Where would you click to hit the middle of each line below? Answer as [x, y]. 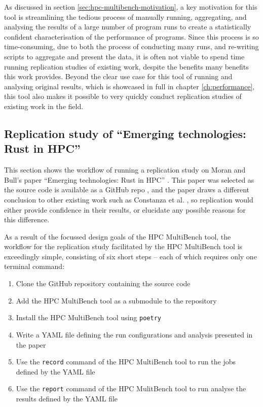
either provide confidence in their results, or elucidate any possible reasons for [125, 209]
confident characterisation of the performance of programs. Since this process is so [131, 36]
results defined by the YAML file [67, 398]
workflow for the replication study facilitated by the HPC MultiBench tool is [123, 246]
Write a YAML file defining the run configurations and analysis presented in [134, 334]
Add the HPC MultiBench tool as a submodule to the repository [116, 300]
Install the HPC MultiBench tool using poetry [88, 317]
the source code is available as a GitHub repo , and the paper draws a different [127, 190]
